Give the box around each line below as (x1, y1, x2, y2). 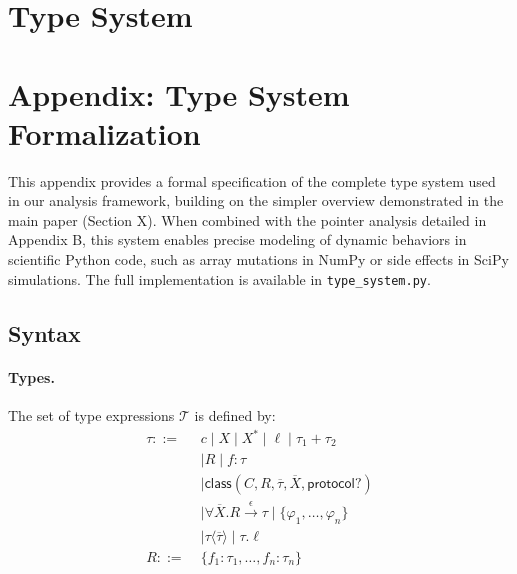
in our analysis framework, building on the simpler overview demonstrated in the (8, 190, 504, 211)
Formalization (8, 112, 201, 153)
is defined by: (194, 404, 276, 425)
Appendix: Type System (8, 73, 350, 114)
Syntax (8, 317, 81, 348)
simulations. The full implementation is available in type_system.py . (8, 268, 431, 289)
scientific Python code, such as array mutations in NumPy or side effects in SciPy (8, 249, 509, 270)
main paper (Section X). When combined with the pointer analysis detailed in (8, 209, 487, 230)
